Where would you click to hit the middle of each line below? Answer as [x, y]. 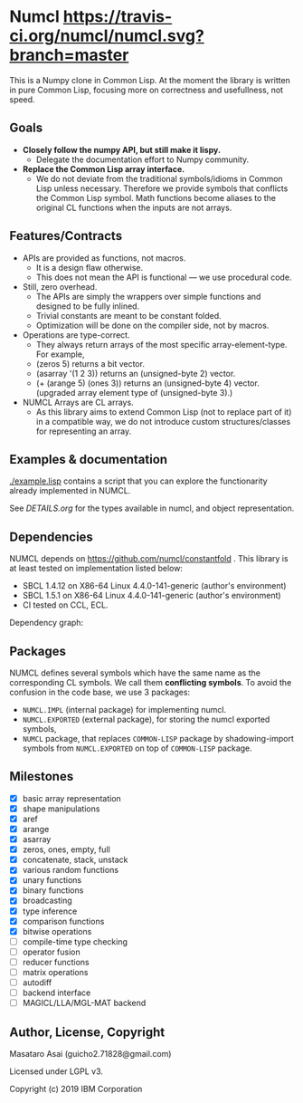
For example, [60, 354]
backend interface [57, 993]
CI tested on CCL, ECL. [65, 605]
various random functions [71, 870]
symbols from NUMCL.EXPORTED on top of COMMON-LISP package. [137, 748]
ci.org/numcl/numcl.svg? [107, 36]
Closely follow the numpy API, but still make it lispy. [122, 149]
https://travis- [118, 17]
